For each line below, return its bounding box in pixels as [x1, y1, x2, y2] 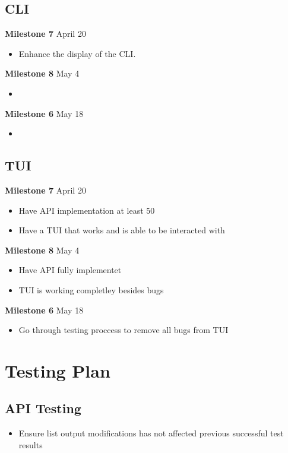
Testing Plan [5, 358, 110, 382]
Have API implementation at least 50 [18, 204, 155, 216]
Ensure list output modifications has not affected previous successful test [18, 427, 284, 439]
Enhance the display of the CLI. [18, 47, 136, 59]
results [18, 438, 43, 451]
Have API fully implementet [18, 264, 122, 276]
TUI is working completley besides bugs [18, 283, 164, 296]
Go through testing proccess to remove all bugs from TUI [18, 324, 229, 336]
